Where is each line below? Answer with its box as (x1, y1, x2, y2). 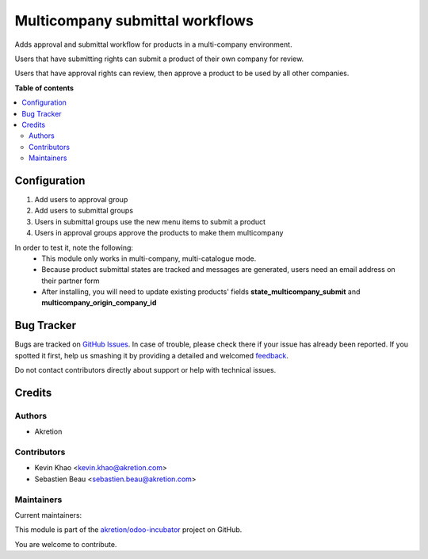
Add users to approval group (34, 194, 128, 204)
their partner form (41, 276, 100, 285)
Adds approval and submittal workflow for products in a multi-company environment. (14, 40, 292, 49)
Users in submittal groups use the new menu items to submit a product (34, 216, 266, 226)
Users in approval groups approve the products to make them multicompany (34, 228, 284, 238)
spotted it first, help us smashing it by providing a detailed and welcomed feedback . (14, 350, 289, 360)
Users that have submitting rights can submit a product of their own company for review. (14, 54, 304, 63)
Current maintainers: (14, 511, 82, 519)
